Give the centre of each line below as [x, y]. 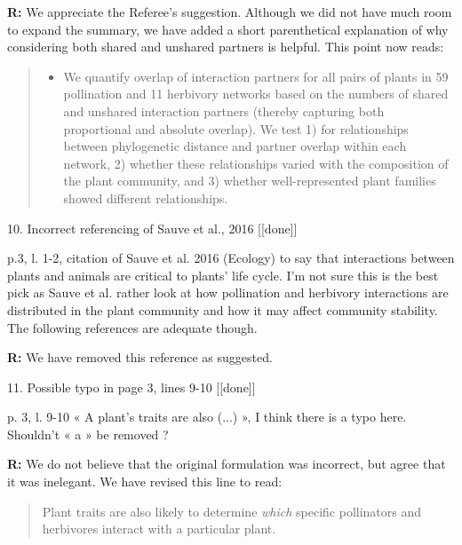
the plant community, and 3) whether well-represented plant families [250, 181]
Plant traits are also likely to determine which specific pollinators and [232, 511]
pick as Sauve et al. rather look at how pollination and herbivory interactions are [228, 292]
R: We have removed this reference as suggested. [140, 357]
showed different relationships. [146, 197]
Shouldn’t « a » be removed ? [88, 434]
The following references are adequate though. [132, 327]
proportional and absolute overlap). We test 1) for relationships [236, 128]
